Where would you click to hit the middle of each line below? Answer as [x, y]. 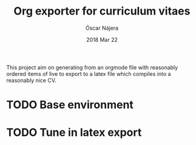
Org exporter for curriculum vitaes [102, 11]
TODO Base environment [70, 105]
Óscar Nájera [102, 28]
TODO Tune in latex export [74, 133]
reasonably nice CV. [31, 80]
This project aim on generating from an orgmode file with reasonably [92, 67]
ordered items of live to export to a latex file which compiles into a [89, 73]
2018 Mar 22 [102, 39]
